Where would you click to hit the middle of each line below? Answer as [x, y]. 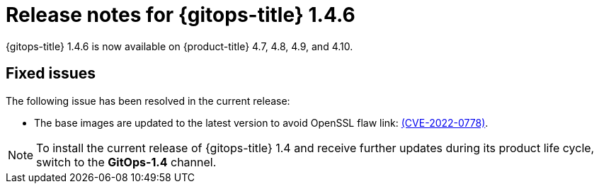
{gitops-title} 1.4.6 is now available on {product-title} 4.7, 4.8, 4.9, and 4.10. [179, 46]
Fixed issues [51, 74]
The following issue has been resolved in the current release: [148, 101]
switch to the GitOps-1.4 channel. [126, 162]
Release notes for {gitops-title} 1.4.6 [181, 15]
